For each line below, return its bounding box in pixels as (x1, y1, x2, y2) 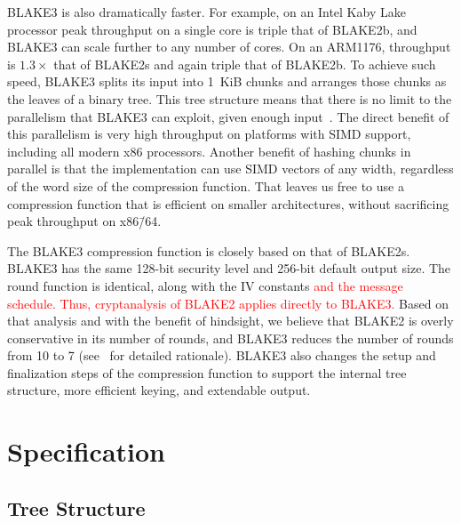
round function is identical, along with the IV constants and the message (7, 276, 403, 294)
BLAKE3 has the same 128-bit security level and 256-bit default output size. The (7, 259, 451, 278)
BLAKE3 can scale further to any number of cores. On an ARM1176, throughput (7, 37, 451, 56)
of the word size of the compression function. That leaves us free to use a (7, 176, 404, 195)
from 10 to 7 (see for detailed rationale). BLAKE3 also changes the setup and (7, 346, 436, 365)
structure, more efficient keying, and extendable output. (7, 381, 311, 399)
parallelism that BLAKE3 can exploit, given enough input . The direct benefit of (7, 107, 449, 125)
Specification (7, 433, 165, 470)
